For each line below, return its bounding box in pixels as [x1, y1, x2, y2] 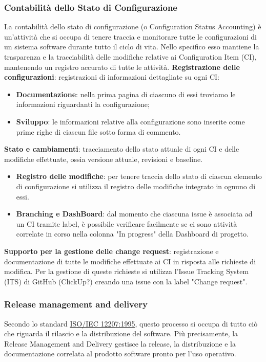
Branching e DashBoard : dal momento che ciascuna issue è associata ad [16, 208, 253, 219]
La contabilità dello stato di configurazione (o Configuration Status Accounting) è [4, 21, 261, 32]
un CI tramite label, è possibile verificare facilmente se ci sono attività [16, 218, 237, 229]
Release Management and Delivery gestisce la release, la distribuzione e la [4, 338, 236, 349]
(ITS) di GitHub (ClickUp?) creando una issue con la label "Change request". [4, 276, 248, 286]
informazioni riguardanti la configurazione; [16, 99, 150, 110]
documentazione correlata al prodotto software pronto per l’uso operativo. [4, 348, 236, 359]
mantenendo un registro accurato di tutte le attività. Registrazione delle [4, 61, 240, 72]
